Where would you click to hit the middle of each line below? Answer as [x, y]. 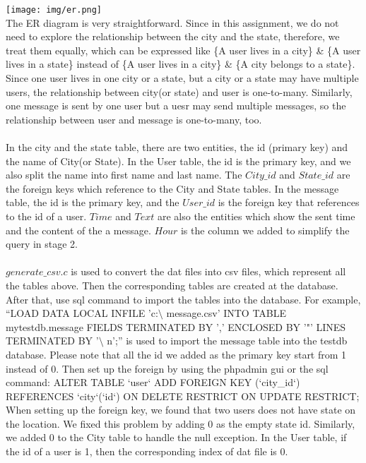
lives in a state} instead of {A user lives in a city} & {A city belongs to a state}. [181, 64]
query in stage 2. [42, 244]
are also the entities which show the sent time [256, 216]
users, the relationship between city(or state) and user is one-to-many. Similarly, [179, 91]
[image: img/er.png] [54, 10]
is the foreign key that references [289, 202]
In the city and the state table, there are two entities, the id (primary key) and [177, 147]
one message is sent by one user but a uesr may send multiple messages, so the [176, 106]
